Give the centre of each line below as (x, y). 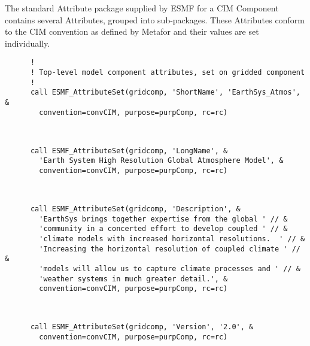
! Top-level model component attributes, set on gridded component (168, 73)
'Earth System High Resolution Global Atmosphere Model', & (161, 161)
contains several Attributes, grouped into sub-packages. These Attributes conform (155, 19)
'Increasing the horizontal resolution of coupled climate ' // (170, 249)
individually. (28, 43)
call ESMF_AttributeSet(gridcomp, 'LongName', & (129, 151)
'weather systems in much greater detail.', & (133, 279)
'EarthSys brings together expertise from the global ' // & (163, 219)
